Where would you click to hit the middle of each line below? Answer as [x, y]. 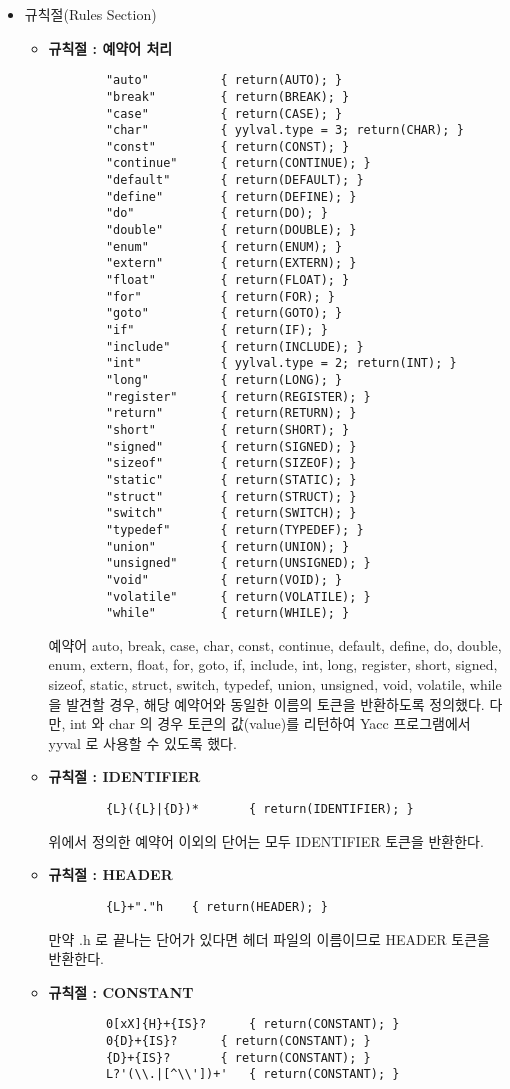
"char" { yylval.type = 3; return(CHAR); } [284, 130]
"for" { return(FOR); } [220, 296]
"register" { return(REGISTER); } [238, 396]
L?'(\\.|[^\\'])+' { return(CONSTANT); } [252, 1074]
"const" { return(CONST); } [227, 146]
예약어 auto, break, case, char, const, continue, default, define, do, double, [275, 644]
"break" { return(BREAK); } [227, 96]
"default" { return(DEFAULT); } [234, 180]
